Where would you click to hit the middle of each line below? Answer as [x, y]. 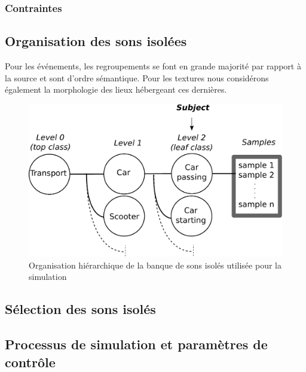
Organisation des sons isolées [96, 41]
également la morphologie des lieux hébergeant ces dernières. [116, 89]
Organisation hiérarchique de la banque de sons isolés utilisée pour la [155, 265]
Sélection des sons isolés [80, 309]
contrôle [30, 362]
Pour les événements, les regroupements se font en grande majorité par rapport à [153, 66]
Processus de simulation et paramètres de [136, 344]
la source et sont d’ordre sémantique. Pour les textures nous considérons [137, 77]
